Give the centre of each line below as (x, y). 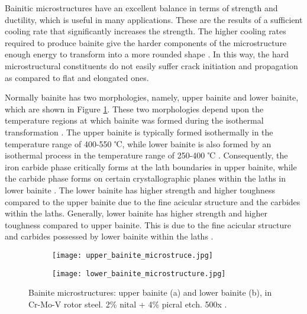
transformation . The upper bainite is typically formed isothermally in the (139, 132)
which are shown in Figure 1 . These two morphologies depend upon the (134, 109)
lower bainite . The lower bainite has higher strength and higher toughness (140, 190)
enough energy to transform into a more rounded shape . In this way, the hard (147, 54)
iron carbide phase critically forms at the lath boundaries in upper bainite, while (151, 166)
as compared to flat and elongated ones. (77, 77)
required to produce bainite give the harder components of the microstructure (146, 42)
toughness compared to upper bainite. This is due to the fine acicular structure (148, 224)
